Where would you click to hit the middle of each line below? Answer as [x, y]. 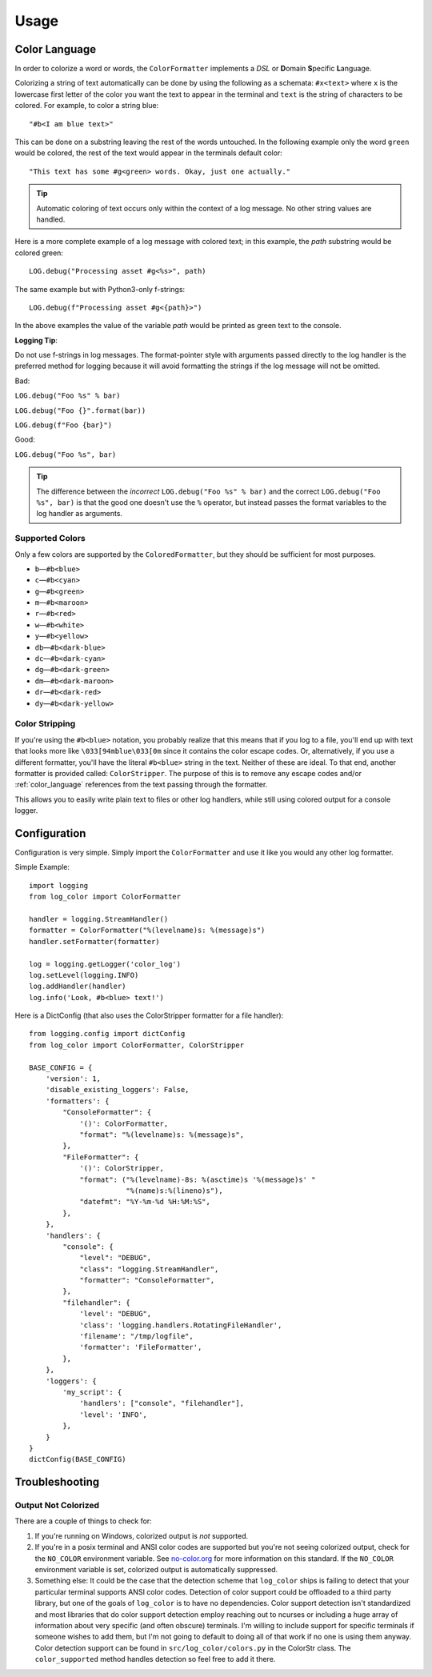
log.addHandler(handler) [78, 987]
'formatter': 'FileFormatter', [141, 1347]
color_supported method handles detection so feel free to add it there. [155, 1659]
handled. [51, 219]
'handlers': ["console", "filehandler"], [162, 1403]
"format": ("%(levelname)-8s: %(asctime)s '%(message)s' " [198, 1179]
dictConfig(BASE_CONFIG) [78, 1459]
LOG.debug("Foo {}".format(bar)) [80, 410]
